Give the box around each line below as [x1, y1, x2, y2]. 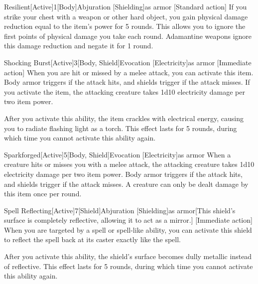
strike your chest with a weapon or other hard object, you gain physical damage [4, 11, 248, 21]
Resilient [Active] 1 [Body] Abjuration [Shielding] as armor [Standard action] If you [4, 1, 247, 11]
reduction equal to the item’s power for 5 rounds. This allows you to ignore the [4, 21, 246, 31]
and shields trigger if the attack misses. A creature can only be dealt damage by [4, 178, 249, 189]
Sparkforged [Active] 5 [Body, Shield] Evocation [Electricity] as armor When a [4, 149, 231, 159]
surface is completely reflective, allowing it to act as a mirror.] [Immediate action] [4, 215, 253, 225]
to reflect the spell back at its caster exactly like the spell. [4, 234, 181, 245]
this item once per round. [4, 188, 82, 199]
